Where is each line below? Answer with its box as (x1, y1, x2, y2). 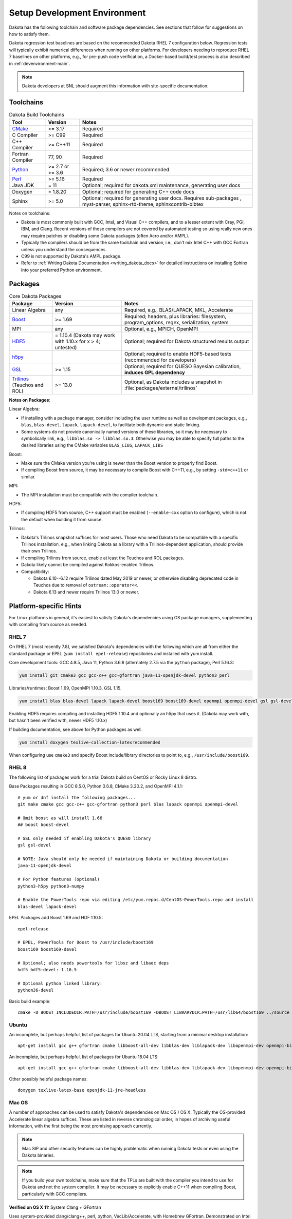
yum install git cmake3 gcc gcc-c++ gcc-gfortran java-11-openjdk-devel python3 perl (19, 672, 230, 678)
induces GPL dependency (124, 369, 185, 375)
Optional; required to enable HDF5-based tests (124, 350, 232, 357)
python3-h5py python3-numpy (18, 883, 85, 889)
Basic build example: (9, 998, 51, 1004)
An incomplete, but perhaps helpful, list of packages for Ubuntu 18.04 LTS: (9, 1054, 159, 1060)
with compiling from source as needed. (9, 622, 88, 628)
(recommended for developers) (124, 356, 197, 363)
